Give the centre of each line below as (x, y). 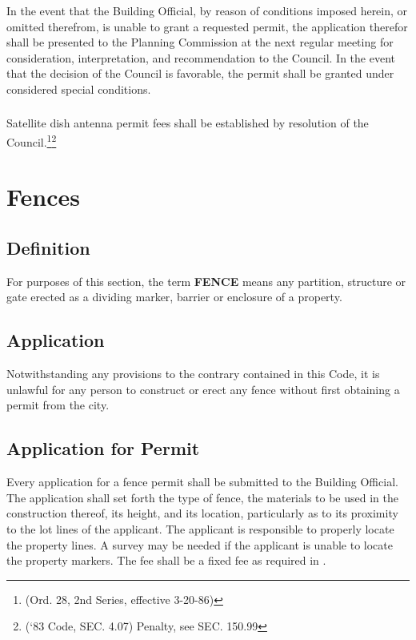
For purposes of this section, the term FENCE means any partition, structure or (206, 281)
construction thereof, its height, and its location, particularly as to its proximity (202, 513)
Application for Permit (103, 448)
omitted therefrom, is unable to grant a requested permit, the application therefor (207, 26)
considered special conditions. (79, 89)
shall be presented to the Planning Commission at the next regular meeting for (200, 42)
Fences (44, 197)
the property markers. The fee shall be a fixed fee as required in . (166, 560)
